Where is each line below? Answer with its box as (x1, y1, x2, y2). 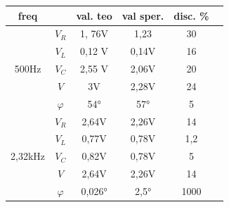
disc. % (174, 8, 209, 23)
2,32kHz (11, 149, 45, 163)
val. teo (76, 8, 112, 23)
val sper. (122, 8, 164, 23)
